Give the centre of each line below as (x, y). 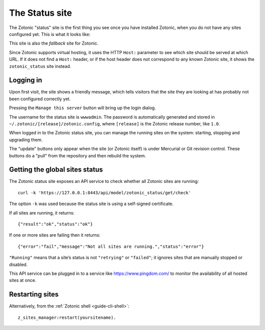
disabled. (18, 264)
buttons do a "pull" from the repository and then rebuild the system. (78, 155)
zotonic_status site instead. (40, 66)
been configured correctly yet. (40, 99)
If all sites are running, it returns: (42, 213)
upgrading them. (26, 140)
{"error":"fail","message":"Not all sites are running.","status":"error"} (111, 246)
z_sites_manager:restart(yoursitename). (67, 317)
